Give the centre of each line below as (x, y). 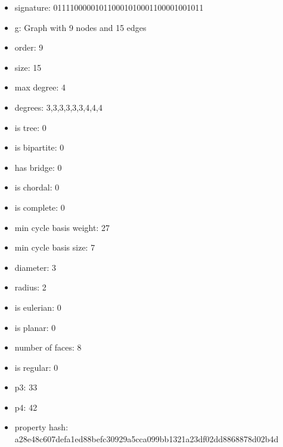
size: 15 (28, 67)
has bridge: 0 (38, 167)
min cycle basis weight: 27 (62, 227)
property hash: (41, 427)
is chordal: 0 (37, 187)
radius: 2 (30, 287)
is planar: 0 (35, 327)
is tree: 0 (30, 127)
